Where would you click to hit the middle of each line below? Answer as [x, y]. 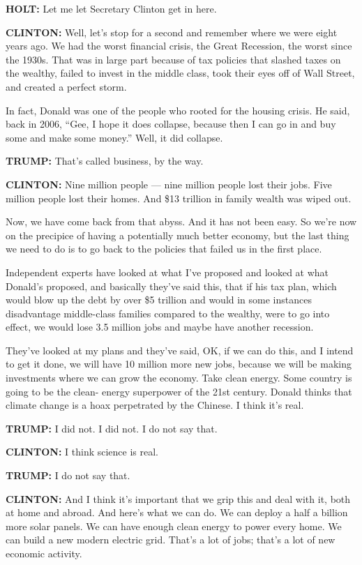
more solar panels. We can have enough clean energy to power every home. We [174, 526]
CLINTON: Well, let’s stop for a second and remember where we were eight [172, 32]
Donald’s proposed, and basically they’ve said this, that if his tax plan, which [171, 286]
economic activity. [44, 553]
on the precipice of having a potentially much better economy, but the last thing [178, 235]
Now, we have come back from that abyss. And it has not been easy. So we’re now [181, 221]
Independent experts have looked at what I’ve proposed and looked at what [167, 272]
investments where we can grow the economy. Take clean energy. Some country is [179, 378]
